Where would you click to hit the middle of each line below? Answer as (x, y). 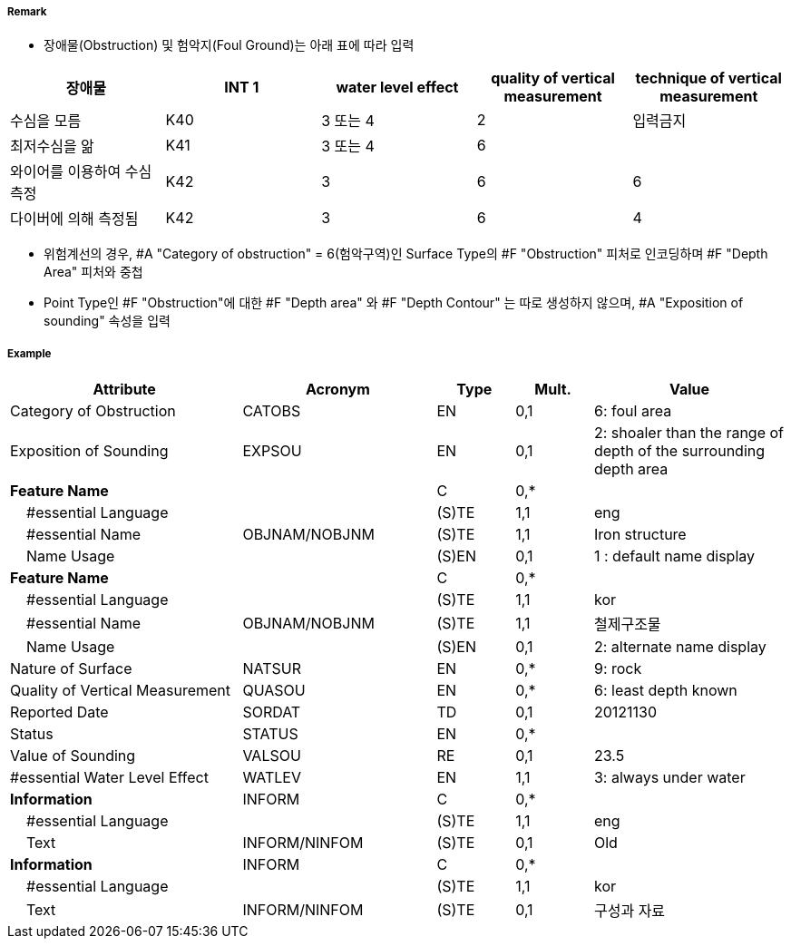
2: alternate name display (680, 647)
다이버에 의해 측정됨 (74, 219)
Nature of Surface (71, 669)
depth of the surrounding (679, 451)
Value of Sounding (73, 756)
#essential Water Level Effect (109, 778)
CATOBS (272, 411)
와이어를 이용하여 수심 (81, 172)
